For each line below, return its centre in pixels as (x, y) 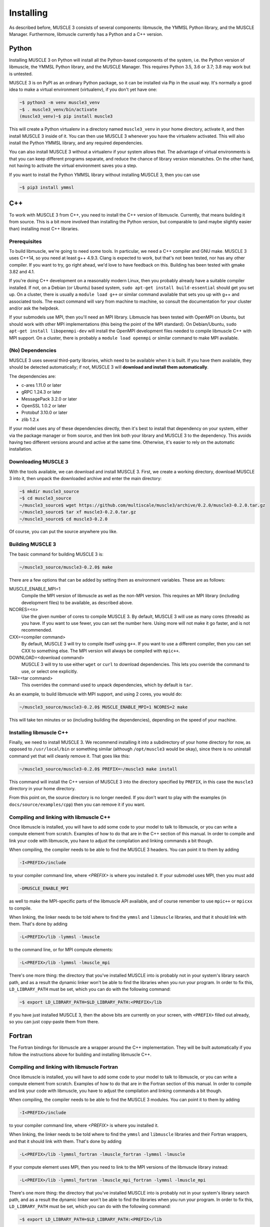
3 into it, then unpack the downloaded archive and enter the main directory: (85, 478)
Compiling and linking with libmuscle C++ (60, 817)
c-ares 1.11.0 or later (41, 385)
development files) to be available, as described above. (77, 602)
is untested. (21, 74)
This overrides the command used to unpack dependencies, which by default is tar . (107, 685)
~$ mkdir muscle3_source (49, 491)
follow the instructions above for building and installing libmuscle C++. (80, 1054)
